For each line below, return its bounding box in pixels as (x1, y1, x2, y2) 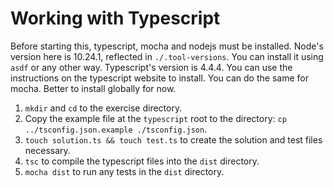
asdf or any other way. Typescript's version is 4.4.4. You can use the (10, 61, 293, 73)
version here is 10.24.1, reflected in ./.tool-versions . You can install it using (10, 50, 324, 62)
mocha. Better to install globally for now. (10, 82, 177, 94)
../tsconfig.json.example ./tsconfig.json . (24, 123, 208, 135)
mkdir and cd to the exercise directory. (24, 102, 183, 114)
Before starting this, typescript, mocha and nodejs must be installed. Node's (10, 40, 324, 52)
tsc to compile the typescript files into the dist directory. (24, 155, 260, 167)
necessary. (24, 144, 71, 156)
